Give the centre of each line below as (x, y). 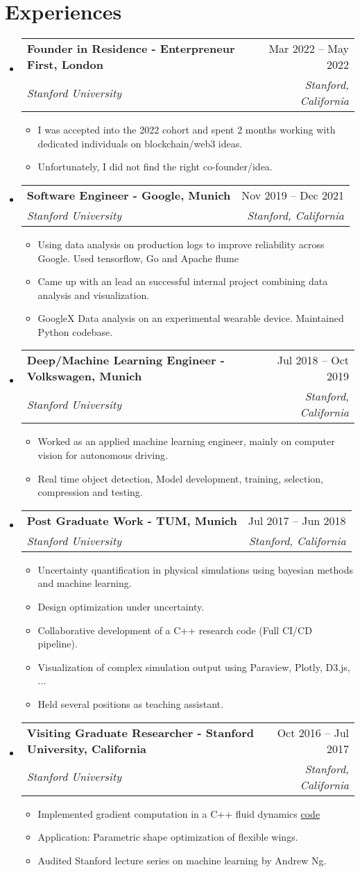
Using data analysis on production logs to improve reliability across (181, 244)
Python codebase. (75, 331)
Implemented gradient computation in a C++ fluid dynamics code (179, 813)
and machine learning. (85, 583)
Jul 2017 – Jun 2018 (297, 520)
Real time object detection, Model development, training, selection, (180, 478)
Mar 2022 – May (309, 49)
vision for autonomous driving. (103, 455)
